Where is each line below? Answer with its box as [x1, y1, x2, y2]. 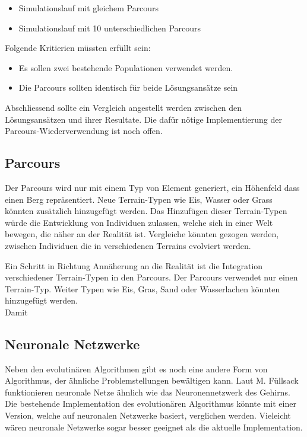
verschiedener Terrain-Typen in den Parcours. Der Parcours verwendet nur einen [5, 271, 298, 283]
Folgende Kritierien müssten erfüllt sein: [5, 42, 151, 54]
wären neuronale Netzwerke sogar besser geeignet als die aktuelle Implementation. [5, 420, 303, 433]
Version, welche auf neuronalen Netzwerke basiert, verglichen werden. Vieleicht [5, 409, 291, 422]
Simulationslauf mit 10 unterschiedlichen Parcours [18, 21, 201, 34]
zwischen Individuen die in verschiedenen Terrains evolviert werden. [5, 239, 251, 251]
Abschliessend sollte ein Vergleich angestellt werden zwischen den [5, 101, 242, 113]
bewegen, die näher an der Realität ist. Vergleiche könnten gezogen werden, [5, 228, 279, 240]
